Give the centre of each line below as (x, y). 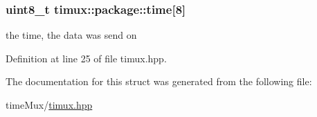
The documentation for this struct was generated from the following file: (159, 81)
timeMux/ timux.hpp (49, 105)
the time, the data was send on (71, 35)
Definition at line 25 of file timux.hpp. (86, 58)
